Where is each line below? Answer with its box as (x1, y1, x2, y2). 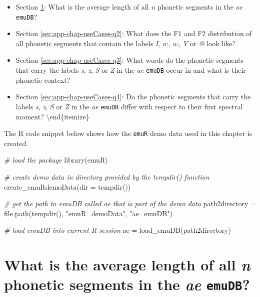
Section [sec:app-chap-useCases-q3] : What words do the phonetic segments (15, 55, 243, 65)
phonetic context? (15, 74, 70, 85)
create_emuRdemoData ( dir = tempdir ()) (4, 181, 131, 192)
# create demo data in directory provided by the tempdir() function (4, 171, 209, 182)
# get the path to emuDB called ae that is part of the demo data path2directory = (4, 198, 256, 209)
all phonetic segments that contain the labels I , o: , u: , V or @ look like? (15, 38, 235, 48)
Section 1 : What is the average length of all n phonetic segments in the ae (15, 2, 243, 12)
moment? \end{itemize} (15, 111, 89, 121)
